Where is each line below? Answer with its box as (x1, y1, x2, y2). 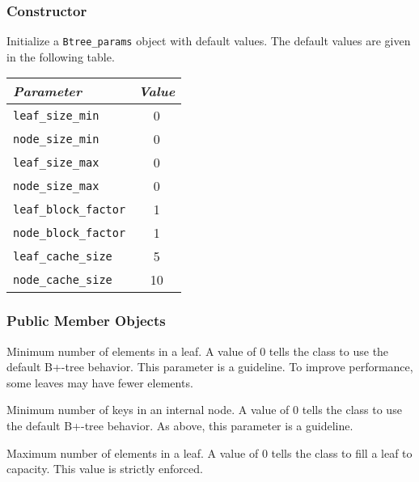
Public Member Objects (6, 311, 166, 331)
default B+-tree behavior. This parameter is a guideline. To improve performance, (6, 358, 413, 375)
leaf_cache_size (13, 249, 112, 263)
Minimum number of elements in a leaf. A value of (6, 342, 256, 359)
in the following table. (6, 48, 115, 65)
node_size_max (13, 179, 99, 192)
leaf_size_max (13, 155, 99, 169)
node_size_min (13, 132, 99, 146)
